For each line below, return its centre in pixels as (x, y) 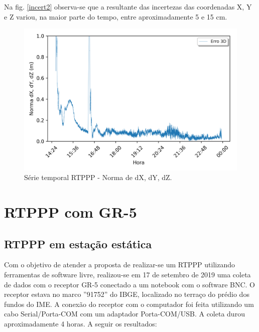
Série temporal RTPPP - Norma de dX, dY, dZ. (98, 177)
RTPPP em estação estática (78, 243)
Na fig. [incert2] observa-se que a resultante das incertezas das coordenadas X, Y (128, 7)
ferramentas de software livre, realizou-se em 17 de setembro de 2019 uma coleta (127, 274)
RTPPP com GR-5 (71, 211)
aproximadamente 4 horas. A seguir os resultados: (81, 323)
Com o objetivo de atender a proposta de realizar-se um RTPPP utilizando (119, 265)
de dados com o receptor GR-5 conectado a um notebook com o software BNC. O (130, 284)
